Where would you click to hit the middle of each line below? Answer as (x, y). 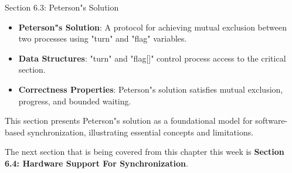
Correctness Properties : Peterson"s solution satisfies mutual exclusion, (151, 89)
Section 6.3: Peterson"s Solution (62, 7)
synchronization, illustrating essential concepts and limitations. (140, 132)
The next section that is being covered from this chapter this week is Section (145, 152)
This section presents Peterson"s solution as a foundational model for (129, 121)
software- (271, 121)
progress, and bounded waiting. (75, 101)
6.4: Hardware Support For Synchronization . (96, 163)
